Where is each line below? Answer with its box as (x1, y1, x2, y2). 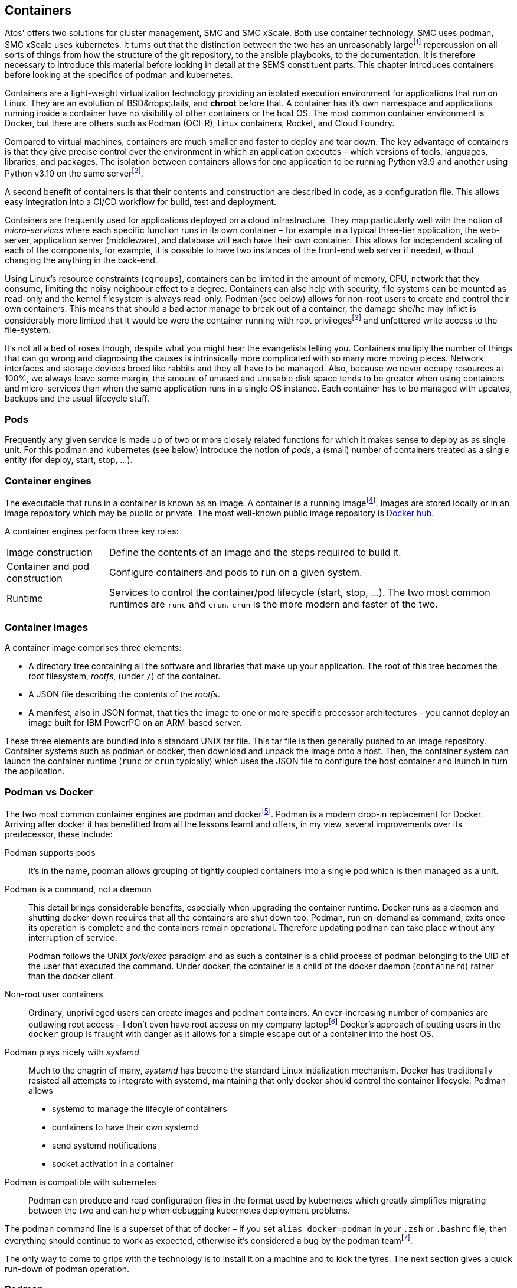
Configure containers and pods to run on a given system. (109, 566, 362, 578)
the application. (5, 766, 65, 777)
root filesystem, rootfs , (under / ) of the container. (28, 671, 221, 682)
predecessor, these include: (5, 829, 113, 839)
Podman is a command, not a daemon (5, 883, 152, 894)
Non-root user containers (5, 989, 103, 999)
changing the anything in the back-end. (5, 255, 158, 265)
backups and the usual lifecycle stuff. (5, 393, 149, 404)
